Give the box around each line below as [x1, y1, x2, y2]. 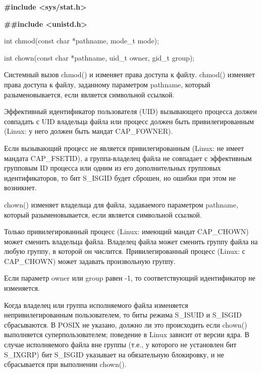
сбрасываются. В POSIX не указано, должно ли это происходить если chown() [4, 319, 247, 330]
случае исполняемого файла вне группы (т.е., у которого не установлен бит [4, 339, 237, 350]
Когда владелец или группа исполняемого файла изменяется [4, 299, 188, 310]
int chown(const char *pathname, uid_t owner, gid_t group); [4, 52, 195, 63]
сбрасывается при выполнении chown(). [4, 359, 127, 369]
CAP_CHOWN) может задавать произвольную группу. [4, 255, 176, 266]
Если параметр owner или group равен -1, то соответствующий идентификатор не [4, 273, 255, 283]
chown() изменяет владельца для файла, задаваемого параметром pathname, [4, 199, 238, 209]
